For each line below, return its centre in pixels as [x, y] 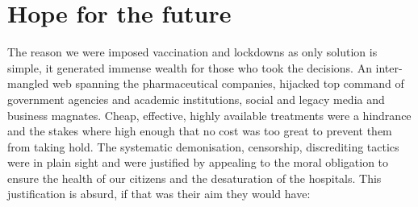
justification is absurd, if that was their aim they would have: [159, 194]
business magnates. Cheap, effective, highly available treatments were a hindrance [209, 115]
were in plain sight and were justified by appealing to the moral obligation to [198, 162]
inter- [389, 67]
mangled [28, 83]
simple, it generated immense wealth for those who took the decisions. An [190, 67]
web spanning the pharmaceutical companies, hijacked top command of [228, 83]
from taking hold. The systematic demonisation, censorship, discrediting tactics [203, 146]
